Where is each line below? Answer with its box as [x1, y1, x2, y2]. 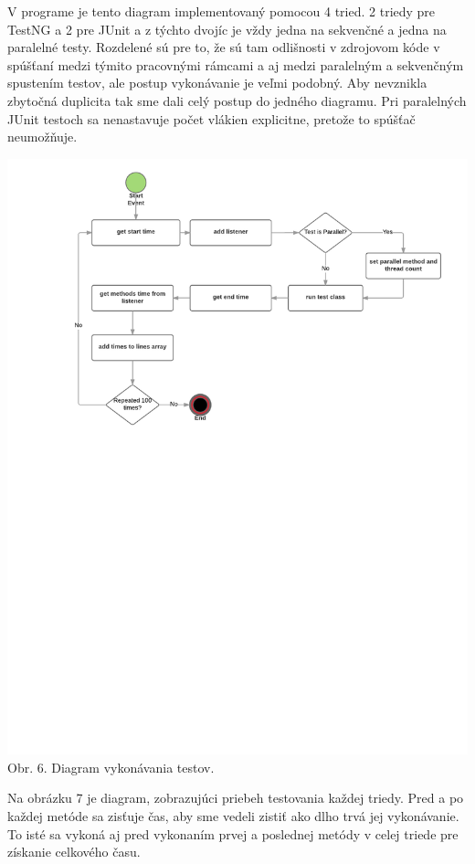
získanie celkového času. [7, 842, 141, 861]
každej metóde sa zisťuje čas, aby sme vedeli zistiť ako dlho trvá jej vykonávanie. [7, 806, 459, 825]
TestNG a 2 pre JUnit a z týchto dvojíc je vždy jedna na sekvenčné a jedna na [7, 19, 447, 38]
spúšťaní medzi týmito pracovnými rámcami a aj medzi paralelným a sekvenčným [7, 55, 464, 74]
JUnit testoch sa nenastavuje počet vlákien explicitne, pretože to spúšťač [7, 109, 416, 128]
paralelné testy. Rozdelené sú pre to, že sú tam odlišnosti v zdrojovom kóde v [7, 37, 440, 57]
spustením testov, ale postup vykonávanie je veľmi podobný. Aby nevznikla [7, 73, 427, 92]
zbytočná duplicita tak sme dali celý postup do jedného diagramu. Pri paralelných [7, 90, 467, 110]
